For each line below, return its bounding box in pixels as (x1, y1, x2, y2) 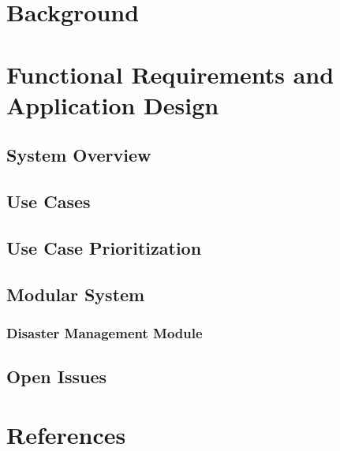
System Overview (6, 143, 151, 167)
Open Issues (6, 364, 107, 389)
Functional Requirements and (6, 58, 334, 90)
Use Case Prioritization (6, 235, 202, 259)
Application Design (6, 88, 219, 121)
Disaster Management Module (6, 322, 203, 342)
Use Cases (6, 189, 91, 214)
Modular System (6, 281, 145, 306)
